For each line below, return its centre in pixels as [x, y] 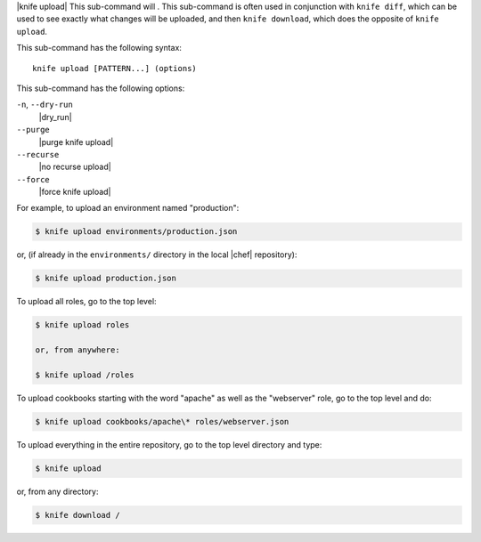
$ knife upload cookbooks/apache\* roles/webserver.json [162, 421]
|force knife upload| [75, 192]
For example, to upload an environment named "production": [128, 208]
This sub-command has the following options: [101, 88]
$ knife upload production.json [106, 279]
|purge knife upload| [76, 142]
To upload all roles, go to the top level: [86, 302]
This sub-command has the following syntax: [99, 48]
